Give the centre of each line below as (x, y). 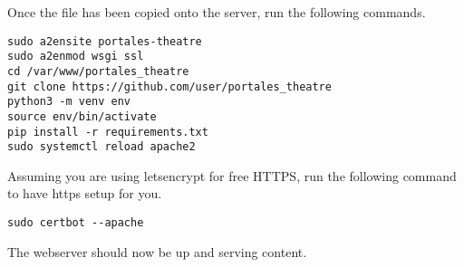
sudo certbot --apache (76, 223)
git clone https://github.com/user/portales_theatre (169, 86)
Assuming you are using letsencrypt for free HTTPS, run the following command (232, 175)
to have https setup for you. (85, 193)
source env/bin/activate (82, 116)
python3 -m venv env (69, 102)
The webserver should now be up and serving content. (157, 251)
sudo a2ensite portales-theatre (105, 41)
